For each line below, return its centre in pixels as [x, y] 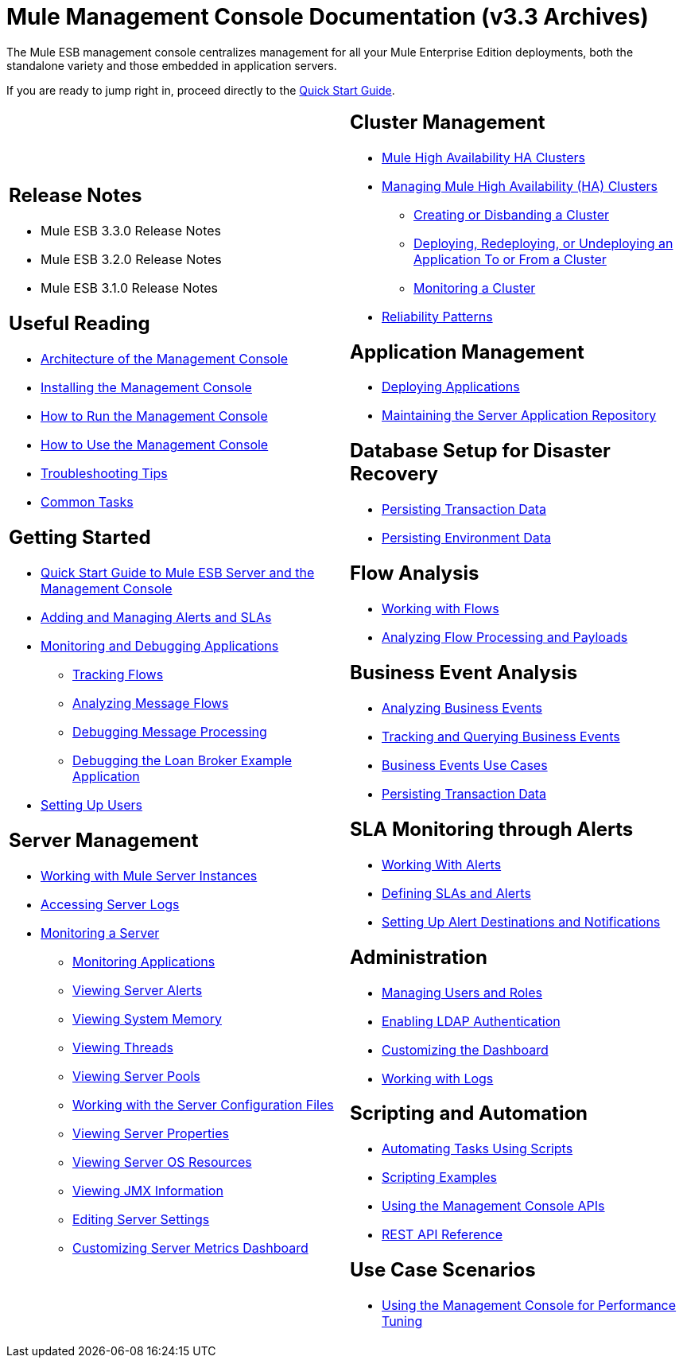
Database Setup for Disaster [480, 451]
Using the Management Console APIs [493, 1206]
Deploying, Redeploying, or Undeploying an [543, 243]
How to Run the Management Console [154, 416]
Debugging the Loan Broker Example [182, 760]
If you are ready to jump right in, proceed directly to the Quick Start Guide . [201, 90]
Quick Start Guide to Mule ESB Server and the [178, 572]
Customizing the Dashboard [465, 1049]
